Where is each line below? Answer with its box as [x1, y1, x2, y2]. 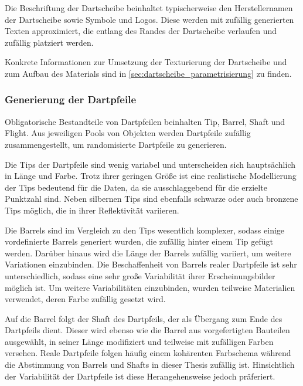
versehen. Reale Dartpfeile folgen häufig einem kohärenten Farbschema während [5, 347, 291, 359]
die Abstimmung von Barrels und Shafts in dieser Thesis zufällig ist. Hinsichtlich [5, 358, 295, 371]
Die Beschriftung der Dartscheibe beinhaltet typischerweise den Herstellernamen [5, 2, 293, 13]
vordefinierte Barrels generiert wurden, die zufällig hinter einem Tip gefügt [5, 235, 273, 248]
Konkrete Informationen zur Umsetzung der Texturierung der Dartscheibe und [5, 56, 287, 68]
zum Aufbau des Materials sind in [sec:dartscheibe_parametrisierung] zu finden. [5, 67, 292, 79]
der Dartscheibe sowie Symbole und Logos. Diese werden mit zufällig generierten [5, 13, 294, 25]
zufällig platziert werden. [5, 36, 94, 48]
